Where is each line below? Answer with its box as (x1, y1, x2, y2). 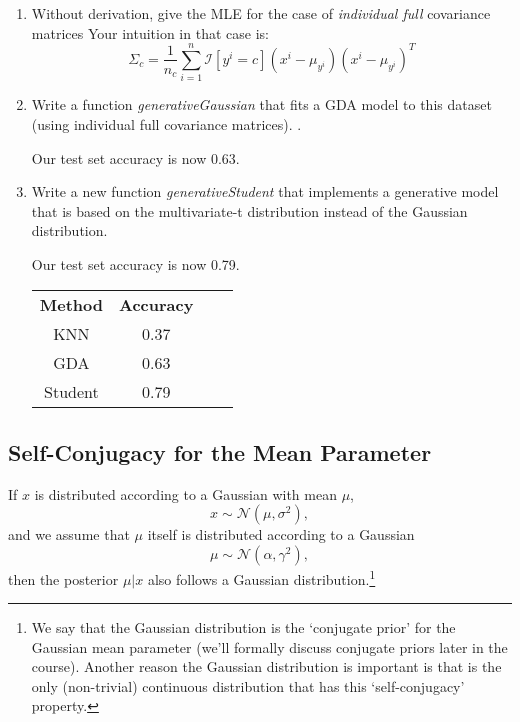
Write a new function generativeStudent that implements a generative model (31, 181, 499, 202)
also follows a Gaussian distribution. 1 (147, 565, 376, 589)
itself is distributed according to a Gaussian (147, 524, 415, 545)
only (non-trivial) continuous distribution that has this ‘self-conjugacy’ (31, 675, 465, 696)
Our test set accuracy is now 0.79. (31, 253, 240, 274)
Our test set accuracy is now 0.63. (31, 147, 240, 168)
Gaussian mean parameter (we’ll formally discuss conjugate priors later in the (31, 636, 508, 657)
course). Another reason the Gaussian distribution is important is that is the (31, 656, 502, 677)
